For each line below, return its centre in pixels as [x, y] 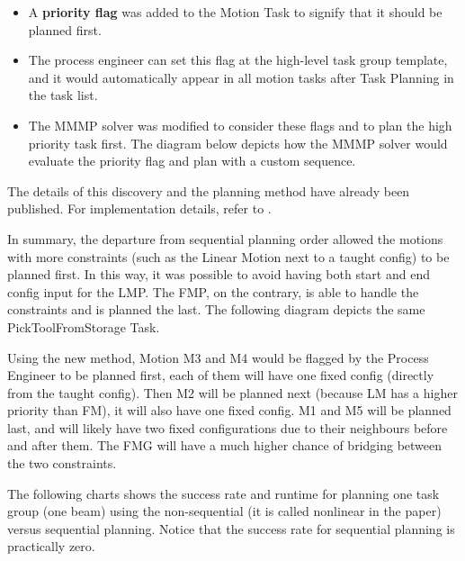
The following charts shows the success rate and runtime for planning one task [224, 493]
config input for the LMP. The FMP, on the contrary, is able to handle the [213, 291]
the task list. [63, 95]
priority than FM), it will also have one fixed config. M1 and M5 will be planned [229, 410]
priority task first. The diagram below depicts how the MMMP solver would [238, 143]
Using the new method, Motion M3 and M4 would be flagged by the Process [218, 357]
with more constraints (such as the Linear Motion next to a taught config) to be [228, 256]
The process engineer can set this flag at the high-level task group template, [238, 60]
